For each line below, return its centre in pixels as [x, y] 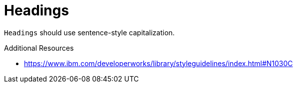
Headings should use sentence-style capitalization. [89, 32]
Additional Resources [39, 48]
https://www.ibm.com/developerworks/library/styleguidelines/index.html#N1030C [158, 63]
